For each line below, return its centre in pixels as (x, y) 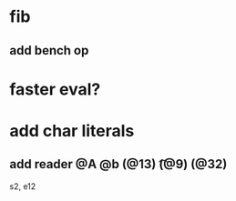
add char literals (72, 131)
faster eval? (55, 89)
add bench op (49, 50)
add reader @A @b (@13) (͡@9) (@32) (118, 164)
